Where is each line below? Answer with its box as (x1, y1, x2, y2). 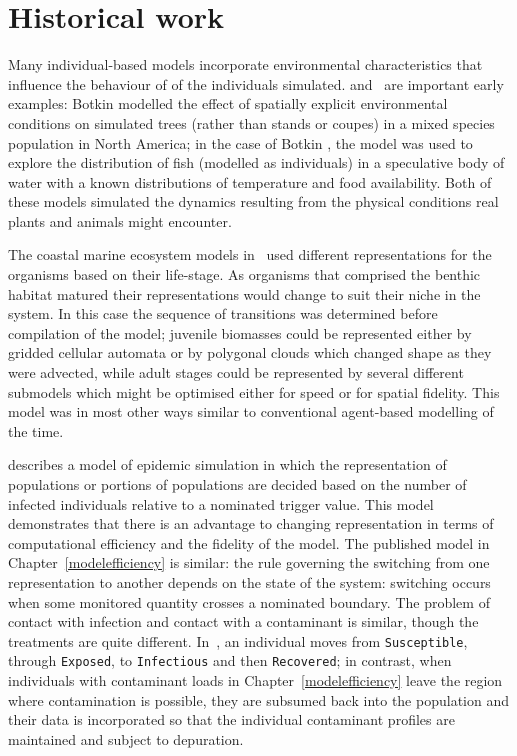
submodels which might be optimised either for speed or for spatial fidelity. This (8, 381, 500, 402)
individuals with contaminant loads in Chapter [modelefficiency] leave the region (8, 670, 503, 691)
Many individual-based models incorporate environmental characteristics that (8, 54, 483, 75)
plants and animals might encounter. (8, 210, 232, 231)
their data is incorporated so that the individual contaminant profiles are (8, 709, 455, 730)
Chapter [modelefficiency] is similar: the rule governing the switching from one (8, 552, 490, 573)
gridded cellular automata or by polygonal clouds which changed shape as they (8, 342, 492, 363)
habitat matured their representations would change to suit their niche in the (8, 283, 481, 304)
